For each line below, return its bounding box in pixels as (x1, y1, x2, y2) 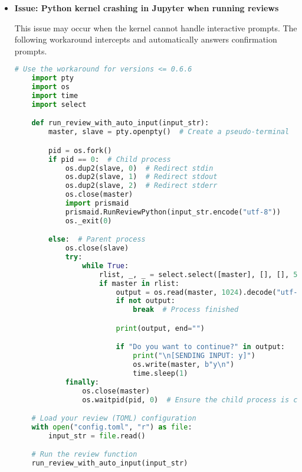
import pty (31, 74, 74, 83)
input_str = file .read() (48, 431, 146, 440)
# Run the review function (31, 450, 137, 459)
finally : (65, 377, 99, 386)
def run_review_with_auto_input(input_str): (31, 119, 209, 128)
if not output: (116, 297, 175, 305)
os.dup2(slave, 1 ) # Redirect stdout (65, 172, 218, 181)
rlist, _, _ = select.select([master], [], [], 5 (99, 270, 298, 279)
